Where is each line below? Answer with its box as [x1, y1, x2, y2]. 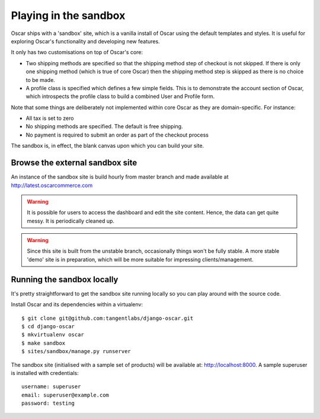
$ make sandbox [21, 339, 66, 347]
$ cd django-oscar [21, 323, 75, 329]
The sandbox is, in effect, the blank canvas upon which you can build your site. [11, 142, 204, 150]
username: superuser [21, 383, 81, 390]
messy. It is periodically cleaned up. [27, 217, 115, 224]
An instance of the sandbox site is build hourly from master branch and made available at [11, 173, 229, 180]
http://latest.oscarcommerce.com [11, 182, 93, 189]
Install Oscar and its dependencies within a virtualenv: [11, 301, 143, 308]
